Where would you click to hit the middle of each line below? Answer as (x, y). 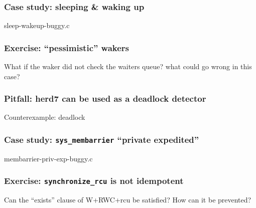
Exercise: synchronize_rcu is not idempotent (94, 181)
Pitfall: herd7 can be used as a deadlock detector (105, 98)
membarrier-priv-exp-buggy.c (48, 158)
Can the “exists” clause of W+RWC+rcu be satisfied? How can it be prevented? (128, 200)
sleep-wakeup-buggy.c (37, 25)
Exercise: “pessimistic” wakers (67, 47)
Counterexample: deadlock (45, 117)
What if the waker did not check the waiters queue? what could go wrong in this (128, 66)
